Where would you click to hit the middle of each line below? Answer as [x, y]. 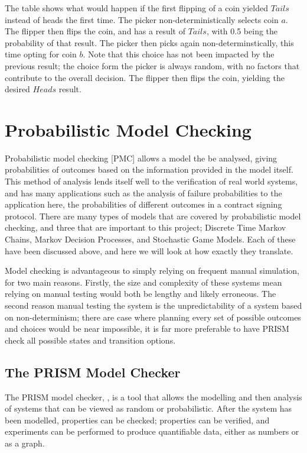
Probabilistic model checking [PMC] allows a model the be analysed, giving [141, 158]
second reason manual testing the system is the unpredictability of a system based [153, 305]
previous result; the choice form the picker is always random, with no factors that [152, 65]
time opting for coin [41, 54]
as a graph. [25, 443]
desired [17, 89]
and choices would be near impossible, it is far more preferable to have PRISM [147, 329]
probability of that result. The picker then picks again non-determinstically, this [149, 42]
